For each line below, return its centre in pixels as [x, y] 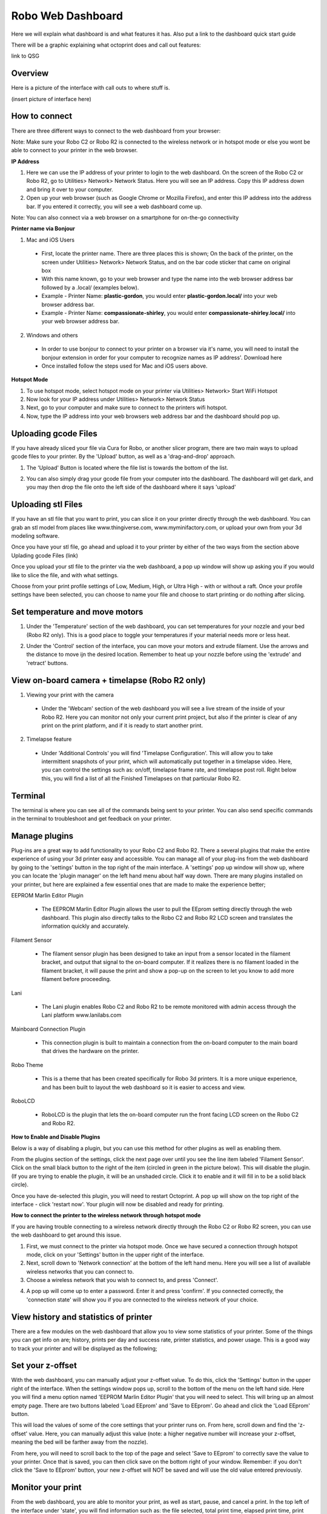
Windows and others [52, 335]
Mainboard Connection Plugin [48, 1029]
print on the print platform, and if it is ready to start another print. [122, 725]
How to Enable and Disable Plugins [56, 1137]
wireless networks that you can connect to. [80, 1271]
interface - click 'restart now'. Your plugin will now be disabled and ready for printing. [117, 1204]
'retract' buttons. [47, 663]
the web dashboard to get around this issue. [66, 1235]
